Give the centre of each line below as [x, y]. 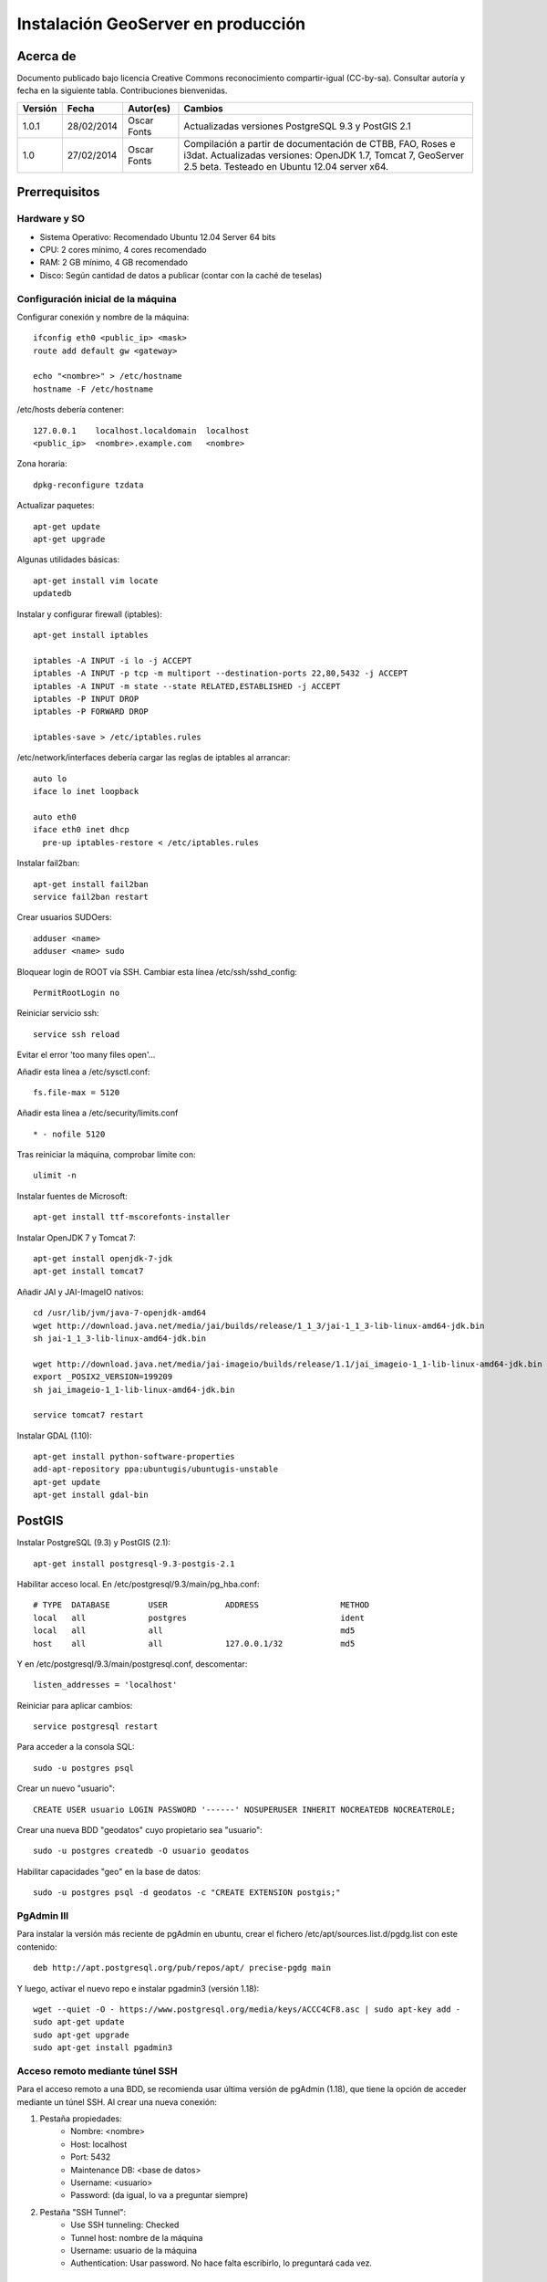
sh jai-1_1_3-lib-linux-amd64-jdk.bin [120, 1338]
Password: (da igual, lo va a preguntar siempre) [160, 2195]
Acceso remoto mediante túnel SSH [97, 2070]
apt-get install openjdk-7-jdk [103, 1259]
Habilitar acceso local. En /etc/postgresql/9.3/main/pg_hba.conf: [138, 1584]
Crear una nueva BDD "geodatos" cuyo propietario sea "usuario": [140, 1830]
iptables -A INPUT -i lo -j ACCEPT [113, 660]
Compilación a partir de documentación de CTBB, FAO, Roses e [320, 143]
